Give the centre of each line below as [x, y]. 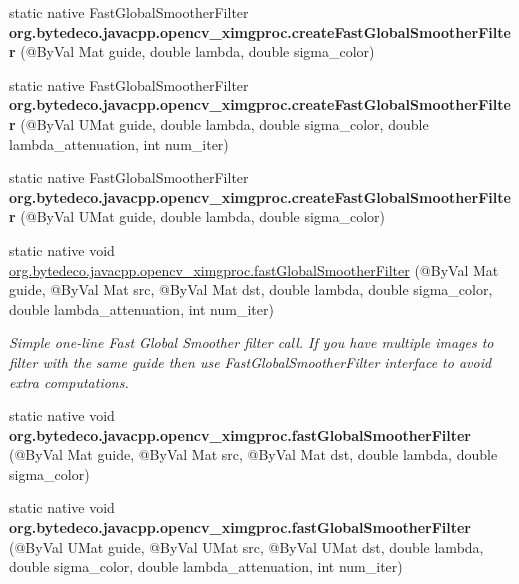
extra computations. [69, 381]
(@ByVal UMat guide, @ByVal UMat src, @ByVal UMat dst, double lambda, [246, 546]
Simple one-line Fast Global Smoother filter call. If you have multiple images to [251, 342]
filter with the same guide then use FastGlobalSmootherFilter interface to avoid [250, 361]
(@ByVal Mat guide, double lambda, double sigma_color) [197, 51]
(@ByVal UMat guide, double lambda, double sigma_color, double [224, 123]
